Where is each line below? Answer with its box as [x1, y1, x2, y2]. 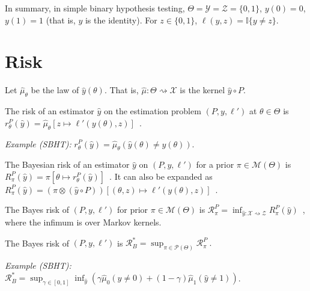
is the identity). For [85, 13, 157, 26]
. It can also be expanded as [109, 170, 213, 182]
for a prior [196, 158, 234, 171]
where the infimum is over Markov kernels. [5, 216, 162, 228]
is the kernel [180, 84, 225, 96]
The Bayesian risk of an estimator [5, 158, 130, 171]
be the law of [31, 84, 79, 96]
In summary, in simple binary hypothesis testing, [5, 2, 185, 14]
